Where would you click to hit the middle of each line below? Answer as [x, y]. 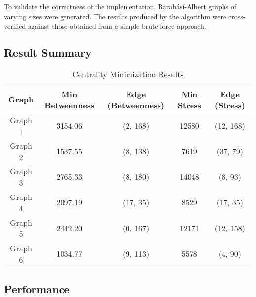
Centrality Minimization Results [128, 74]
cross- [237, 16]
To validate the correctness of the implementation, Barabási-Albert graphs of [120, 6]
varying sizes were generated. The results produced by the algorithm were [115, 16]
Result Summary [48, 52]
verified [15, 26]
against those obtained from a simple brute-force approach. [117, 26]
